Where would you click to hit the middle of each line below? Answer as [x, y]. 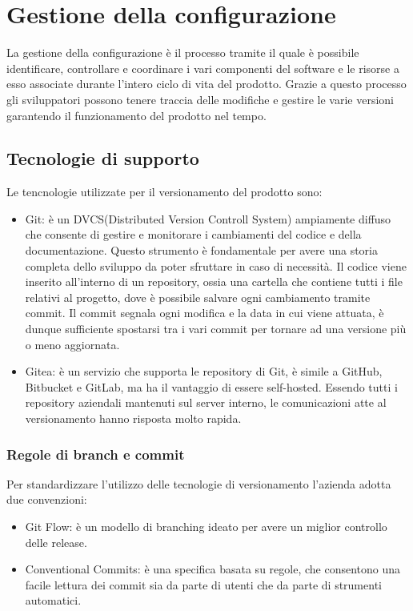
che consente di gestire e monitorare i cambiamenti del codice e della [193, 234]
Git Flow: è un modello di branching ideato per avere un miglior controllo [206, 527]
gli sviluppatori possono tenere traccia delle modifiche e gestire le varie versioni [200, 99]
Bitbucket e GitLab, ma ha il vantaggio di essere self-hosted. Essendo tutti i [211, 386]
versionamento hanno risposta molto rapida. [133, 418]
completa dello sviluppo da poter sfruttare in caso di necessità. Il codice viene [216, 265]
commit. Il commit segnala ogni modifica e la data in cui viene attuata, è [204, 313]
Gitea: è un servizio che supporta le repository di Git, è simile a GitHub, [204, 371]
